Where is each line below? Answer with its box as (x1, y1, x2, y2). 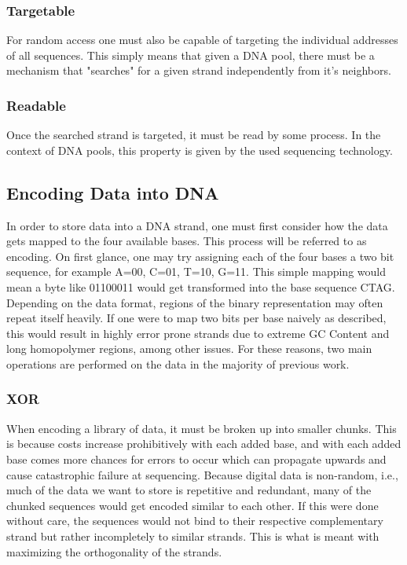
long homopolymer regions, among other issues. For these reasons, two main (6, 340, 372, 357)
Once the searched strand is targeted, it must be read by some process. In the (6, 127, 381, 143)
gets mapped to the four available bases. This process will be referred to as (6, 233, 367, 249)
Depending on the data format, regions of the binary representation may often (6, 294, 383, 310)
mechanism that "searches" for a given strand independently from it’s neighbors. (6, 62, 391, 79)
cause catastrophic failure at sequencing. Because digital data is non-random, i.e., (6, 466, 398, 482)
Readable (6, 95, 66, 115)
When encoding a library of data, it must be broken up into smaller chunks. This (6, 420, 397, 436)
